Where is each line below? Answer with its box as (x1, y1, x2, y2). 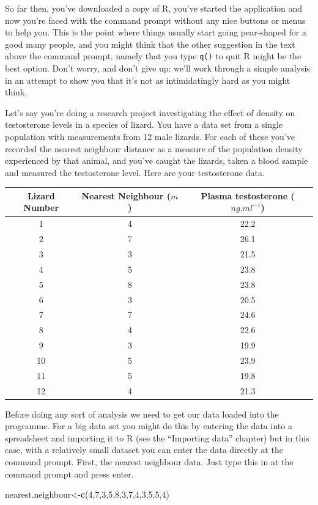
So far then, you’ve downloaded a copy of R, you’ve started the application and (5, 2, 303, 14)
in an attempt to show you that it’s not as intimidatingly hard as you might (5, 73, 290, 86)
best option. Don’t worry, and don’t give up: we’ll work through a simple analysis (5, 62, 310, 75)
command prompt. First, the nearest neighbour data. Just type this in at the (5, 455, 294, 468)
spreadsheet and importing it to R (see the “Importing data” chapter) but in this (5, 431, 309, 444)
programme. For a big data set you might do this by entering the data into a (5, 419, 292, 432)
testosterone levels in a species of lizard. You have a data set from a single (5, 118, 283, 131)
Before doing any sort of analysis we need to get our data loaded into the (5, 407, 279, 420)
